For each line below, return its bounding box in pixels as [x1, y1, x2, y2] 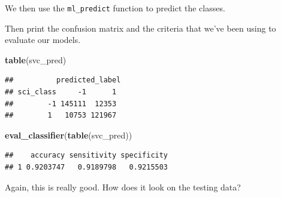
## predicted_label [5, 76, 121, 85]
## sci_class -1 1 [5, 88, 117, 97]
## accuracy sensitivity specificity [5, 151, 168, 160]
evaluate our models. [5, 33, 81, 46]
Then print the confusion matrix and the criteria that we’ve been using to [5, 21, 276, 34]
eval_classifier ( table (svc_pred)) [5, 128, 132, 141]
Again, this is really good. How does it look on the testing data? [5, 180, 241, 193]
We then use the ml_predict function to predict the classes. [5, 2, 225, 14]
